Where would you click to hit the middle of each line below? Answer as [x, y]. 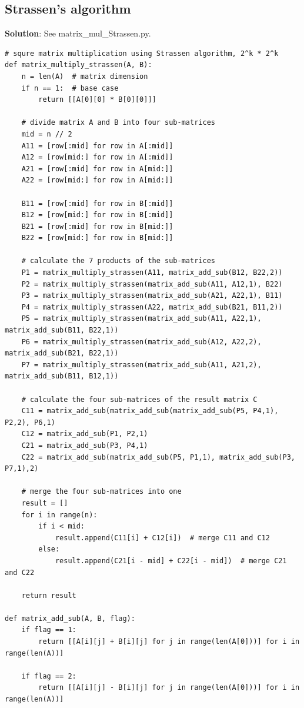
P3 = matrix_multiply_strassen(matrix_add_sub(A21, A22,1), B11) [152, 296]
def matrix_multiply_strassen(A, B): [78, 65]
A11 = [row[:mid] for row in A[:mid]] [97, 146]
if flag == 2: [49, 676]
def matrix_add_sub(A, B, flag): [70, 618]
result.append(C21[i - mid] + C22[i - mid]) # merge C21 [171, 561]
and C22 [20, 572]
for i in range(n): [59, 515]
